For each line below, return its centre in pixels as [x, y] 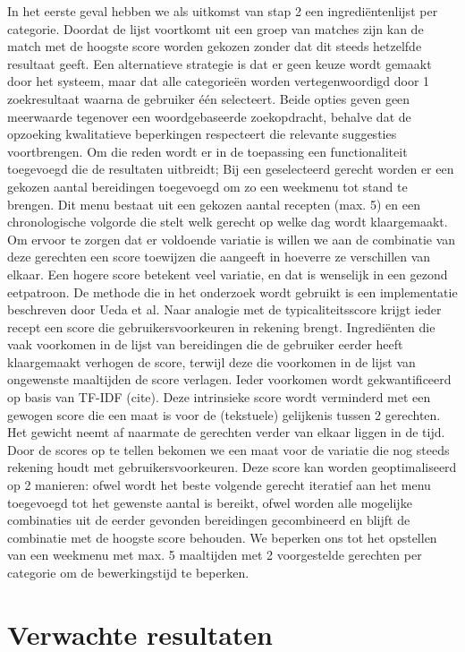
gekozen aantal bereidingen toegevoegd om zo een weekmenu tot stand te [207, 186]
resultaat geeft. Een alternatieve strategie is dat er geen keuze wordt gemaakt [220, 63]
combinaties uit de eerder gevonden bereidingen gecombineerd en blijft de [209, 520]
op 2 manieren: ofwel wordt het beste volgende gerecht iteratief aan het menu [219, 485]
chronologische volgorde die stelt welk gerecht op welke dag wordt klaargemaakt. [228, 222]
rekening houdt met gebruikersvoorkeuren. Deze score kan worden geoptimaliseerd [232, 467]
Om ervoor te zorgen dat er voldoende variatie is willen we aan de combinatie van [232, 239]
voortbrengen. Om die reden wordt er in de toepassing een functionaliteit [207, 151]
